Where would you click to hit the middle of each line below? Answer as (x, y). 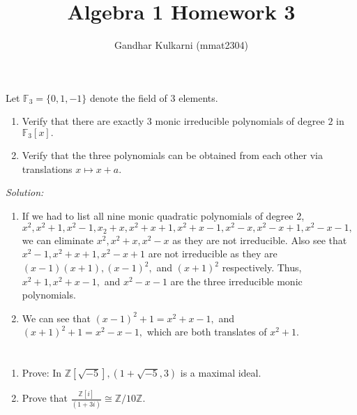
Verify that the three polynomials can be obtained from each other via (172, 154)
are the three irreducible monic (236, 281)
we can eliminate (58, 240)
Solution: (25, 192)
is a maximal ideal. (221, 373)
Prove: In (42, 373)
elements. (198, 97)
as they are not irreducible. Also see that (260, 240)
